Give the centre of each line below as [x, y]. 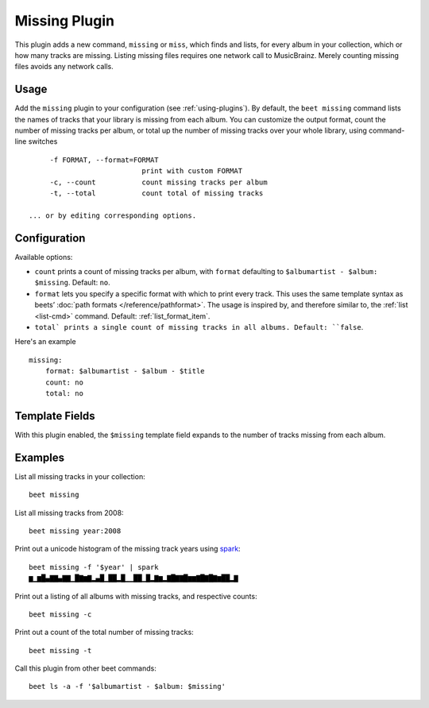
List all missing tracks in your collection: [80, 476]
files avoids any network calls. [64, 67]
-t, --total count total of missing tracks [157, 193]
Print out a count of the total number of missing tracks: [104, 633]
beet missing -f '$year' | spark [94, 567]
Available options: [44, 257]
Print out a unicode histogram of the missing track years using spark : [128, 549]
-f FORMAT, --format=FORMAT [104, 160]
